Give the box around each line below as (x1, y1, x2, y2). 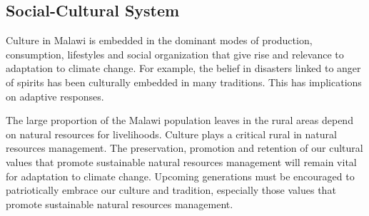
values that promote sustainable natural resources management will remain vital (6, 154, 357, 169)
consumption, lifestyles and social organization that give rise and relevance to (6, 46, 344, 61)
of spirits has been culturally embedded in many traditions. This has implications (6, 74, 362, 89)
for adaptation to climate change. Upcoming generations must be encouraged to (6, 168, 355, 183)
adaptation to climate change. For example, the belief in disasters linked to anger (6, 61, 361, 76)
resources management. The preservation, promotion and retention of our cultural (6, 140, 363, 155)
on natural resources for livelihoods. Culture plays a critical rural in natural (6, 126, 337, 141)
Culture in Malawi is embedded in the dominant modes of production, (6, 33, 313, 48)
